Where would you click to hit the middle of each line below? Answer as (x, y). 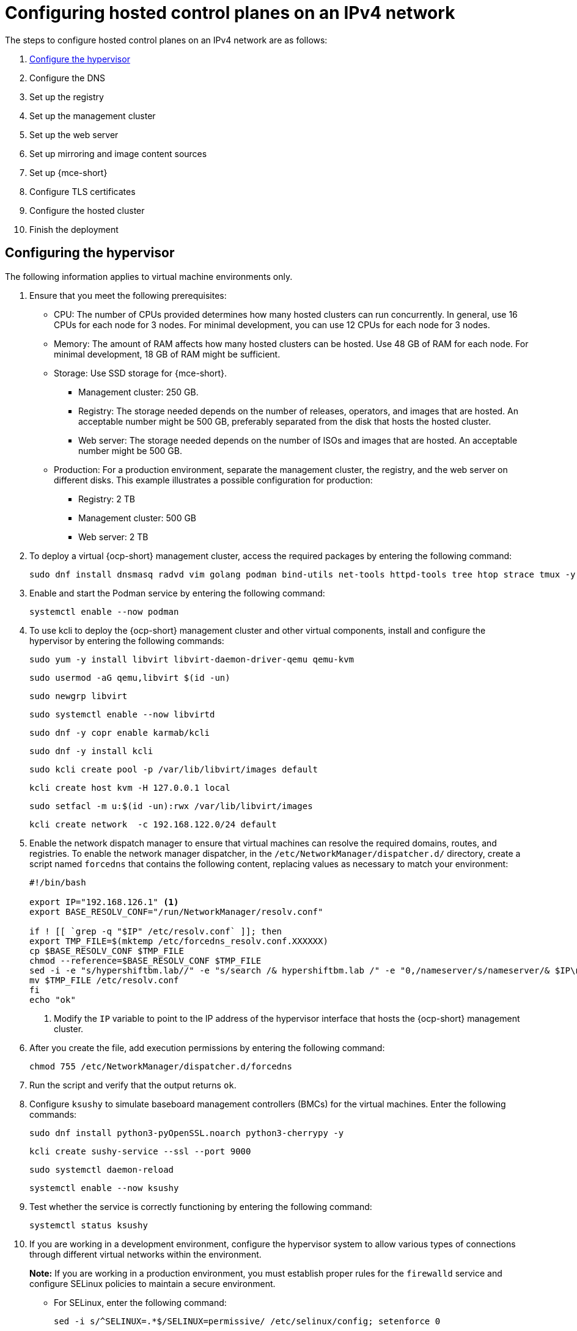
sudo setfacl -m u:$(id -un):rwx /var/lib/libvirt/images (171, 806)
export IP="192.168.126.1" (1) (104, 902)
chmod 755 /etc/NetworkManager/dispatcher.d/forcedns (161, 1066)
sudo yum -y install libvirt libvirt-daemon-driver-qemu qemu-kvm (192, 659)
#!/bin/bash (58, 882)
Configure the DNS (68, 78)
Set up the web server (74, 134)
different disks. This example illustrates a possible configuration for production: (213, 480)
